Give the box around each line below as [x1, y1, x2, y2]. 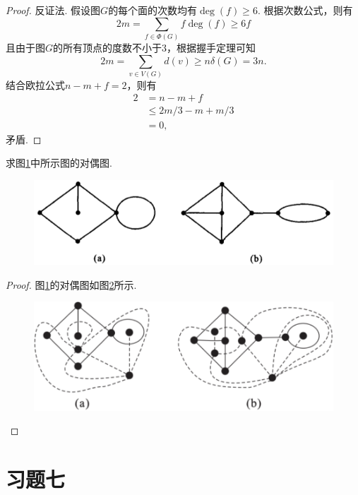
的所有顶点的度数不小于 [53, 40, 162, 54]
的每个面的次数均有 [108, 3, 198, 17]
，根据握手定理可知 [167, 40, 256, 54]
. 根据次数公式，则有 [257, 3, 353, 17]
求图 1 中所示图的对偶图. [6, 155, 112, 170]
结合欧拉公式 [6, 77, 65, 92]
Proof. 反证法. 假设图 [6, 3, 101, 17]
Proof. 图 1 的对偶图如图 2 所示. [6, 277, 137, 292]
